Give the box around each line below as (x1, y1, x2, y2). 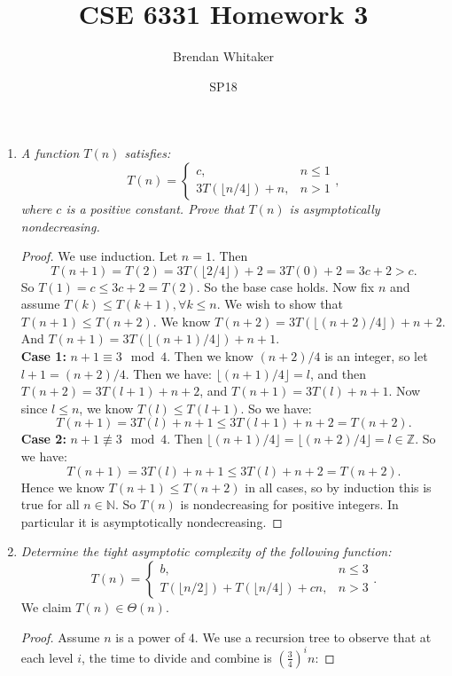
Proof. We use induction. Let (20, 247, 178, 265)
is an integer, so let (324, 347, 428, 366)
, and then (309, 364, 366, 382)
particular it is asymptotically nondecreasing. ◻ (20, 512, 283, 531)
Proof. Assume (20, 627, 100, 646)
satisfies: (124, 144, 171, 162)
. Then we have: (125, 364, 212, 382)
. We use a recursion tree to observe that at (194, 627, 432, 646)
